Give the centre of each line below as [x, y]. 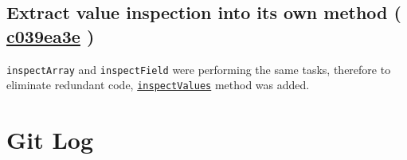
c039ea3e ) [51, 35]
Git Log [50, 140]
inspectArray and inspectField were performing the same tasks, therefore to [199, 69]
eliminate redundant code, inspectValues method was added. [158, 85]
